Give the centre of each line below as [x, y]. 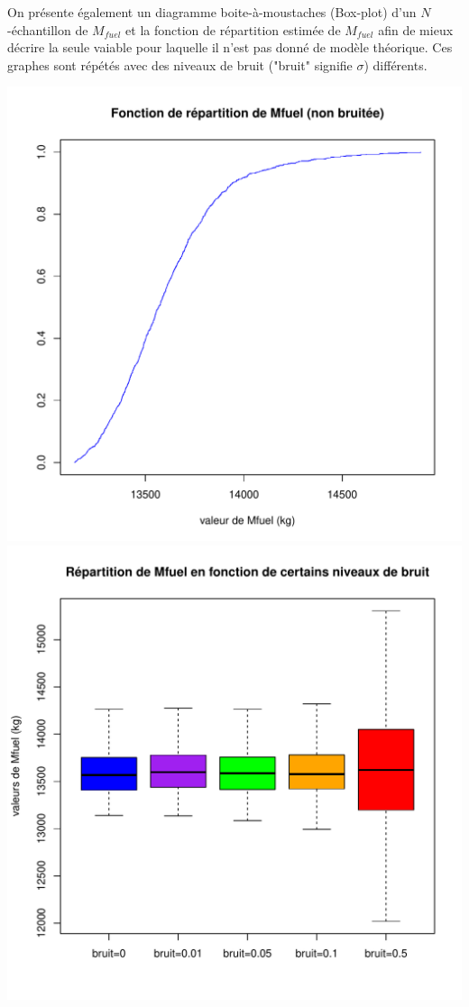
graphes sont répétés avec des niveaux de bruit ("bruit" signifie [180, 64]
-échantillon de [48, 29]
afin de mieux [416, 29]
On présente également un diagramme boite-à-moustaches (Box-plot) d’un [212, 12]
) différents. [395, 64]
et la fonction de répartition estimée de [233, 29]
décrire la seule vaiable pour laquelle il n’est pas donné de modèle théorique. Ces [230, 47]
